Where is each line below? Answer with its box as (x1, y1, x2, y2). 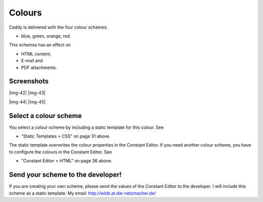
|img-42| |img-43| (9, 90, 46, 96)
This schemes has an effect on (9, 42, 71, 48)
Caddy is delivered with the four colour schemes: (9, 24, 108, 30)
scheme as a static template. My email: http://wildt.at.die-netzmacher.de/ (9, 190, 156, 196)
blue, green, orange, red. (21, 33, 71, 39)
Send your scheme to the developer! (9, 170, 122, 179)
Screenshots (9, 77, 49, 85)
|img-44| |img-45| (9, 99, 46, 104)
